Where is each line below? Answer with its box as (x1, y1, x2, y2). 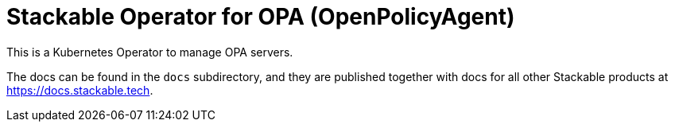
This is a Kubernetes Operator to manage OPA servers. (6, 45, 293, 59)
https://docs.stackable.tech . (6, 83, 153, 97)
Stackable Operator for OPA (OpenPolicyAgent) (6, 3, 515, 30)
